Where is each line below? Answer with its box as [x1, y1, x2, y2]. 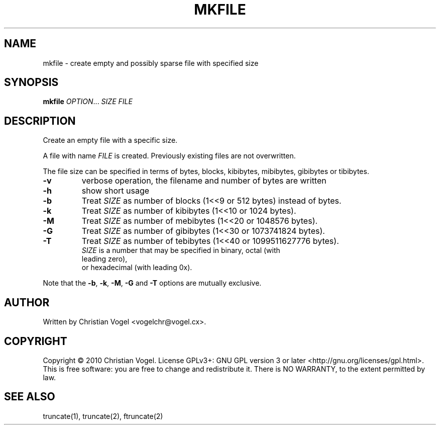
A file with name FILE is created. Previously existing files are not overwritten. [43, 151, 296, 160]
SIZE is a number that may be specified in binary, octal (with [81, 246, 280, 255]
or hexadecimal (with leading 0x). [81, 263, 192, 272]
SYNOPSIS [4, 76, 59, 89]
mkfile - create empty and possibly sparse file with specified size [43, 58, 259, 67]
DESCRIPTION [4, 114, 76, 127]
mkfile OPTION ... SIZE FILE [43, 97, 133, 106]
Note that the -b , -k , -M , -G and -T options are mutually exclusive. [43, 279, 262, 288]
